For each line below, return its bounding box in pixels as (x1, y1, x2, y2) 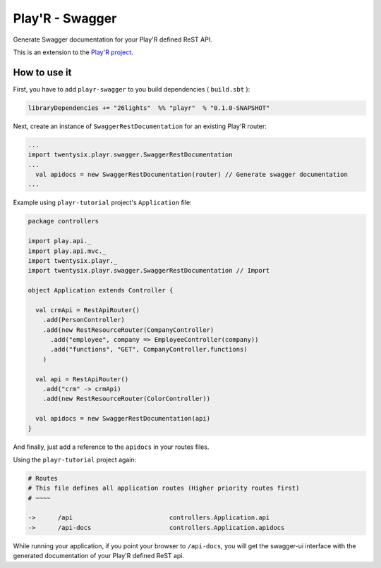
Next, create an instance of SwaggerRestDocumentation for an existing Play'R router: (13, 122, 267, 130)
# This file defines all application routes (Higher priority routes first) (28, 484, 300, 493)
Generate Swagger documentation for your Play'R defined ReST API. (13, 35, 212, 44)
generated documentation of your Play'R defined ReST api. (13, 552, 185, 560)
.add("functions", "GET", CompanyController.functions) (50, 345, 248, 354)
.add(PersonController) (42, 316, 125, 324)
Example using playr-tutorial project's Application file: (13, 198, 192, 207)
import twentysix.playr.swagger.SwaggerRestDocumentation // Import (28, 266, 270, 275)
